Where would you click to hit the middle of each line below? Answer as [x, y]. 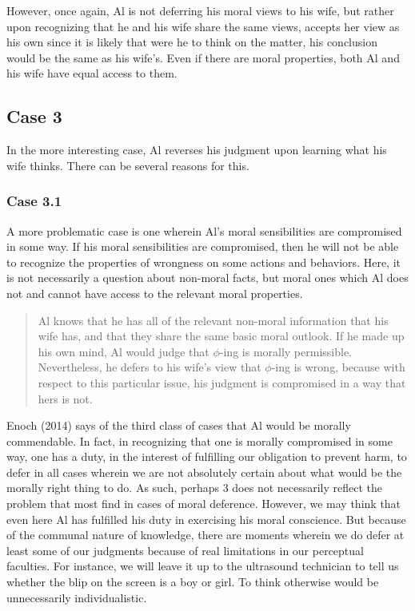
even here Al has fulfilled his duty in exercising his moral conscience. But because [206, 519]
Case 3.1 [34, 201]
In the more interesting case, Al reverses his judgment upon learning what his [197, 150]
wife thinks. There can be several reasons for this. [128, 165]
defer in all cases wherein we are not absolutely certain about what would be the [204, 472]
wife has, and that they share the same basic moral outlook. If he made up [221, 336]
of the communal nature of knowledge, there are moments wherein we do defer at [206, 535]
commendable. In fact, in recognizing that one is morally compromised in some [200, 440]
